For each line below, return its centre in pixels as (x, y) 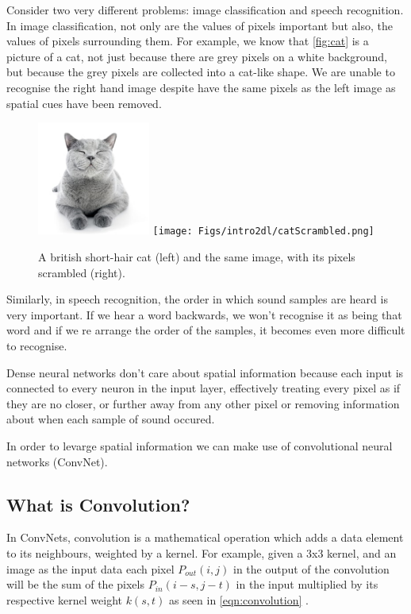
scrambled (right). (82, 272)
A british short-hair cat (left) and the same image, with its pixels (197, 257)
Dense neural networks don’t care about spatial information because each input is (205, 372)
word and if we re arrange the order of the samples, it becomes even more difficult (206, 330)
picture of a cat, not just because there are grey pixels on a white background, (197, 56)
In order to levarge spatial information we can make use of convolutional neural (200, 446)
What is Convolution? (98, 504)
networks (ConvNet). (57, 461)
